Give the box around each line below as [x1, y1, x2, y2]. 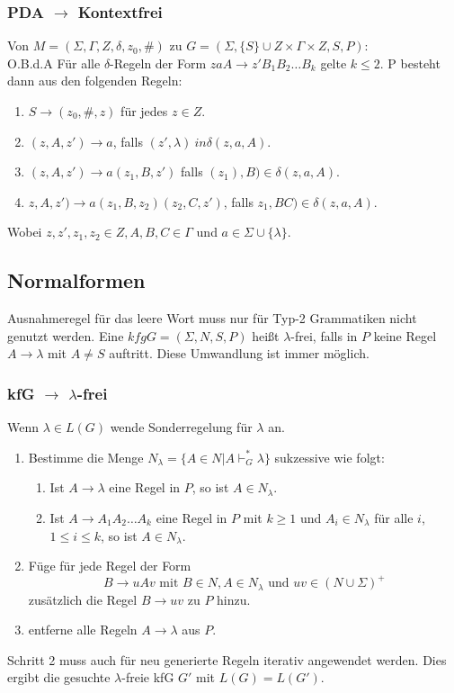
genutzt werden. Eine [7, 326, 124, 345]
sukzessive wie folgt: [274, 447, 385, 466]
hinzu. [217, 589, 251, 608]
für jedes [120, 102, 168, 120]
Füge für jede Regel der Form [28, 556, 191, 575]
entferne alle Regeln [28, 620, 138, 639]
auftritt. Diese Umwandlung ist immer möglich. [109, 344, 369, 363]
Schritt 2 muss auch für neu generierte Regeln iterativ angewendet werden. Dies [7, 650, 447, 669]
